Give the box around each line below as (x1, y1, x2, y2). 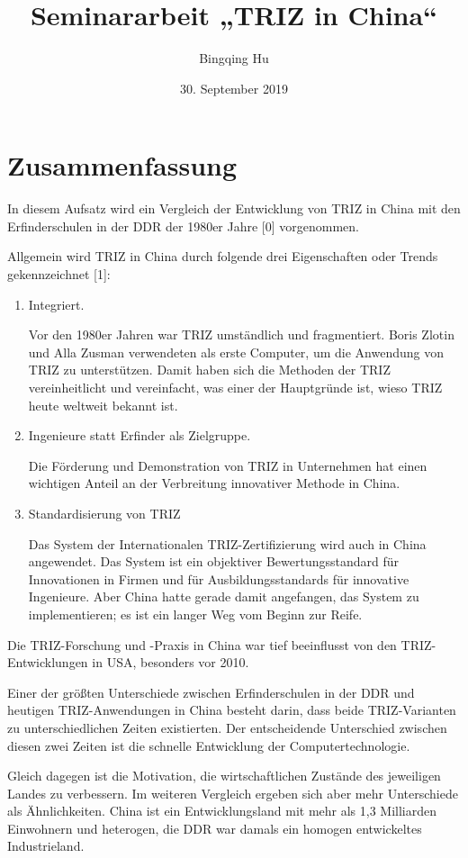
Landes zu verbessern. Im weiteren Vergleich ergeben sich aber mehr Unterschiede (7, 783, 458, 802)
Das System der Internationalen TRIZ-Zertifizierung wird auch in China (28, 534, 427, 553)
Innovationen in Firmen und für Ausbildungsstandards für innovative (28, 569, 409, 588)
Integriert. (28, 294, 85, 313)
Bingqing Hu (199, 49, 269, 68)
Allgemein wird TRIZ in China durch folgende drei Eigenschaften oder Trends (7, 247, 438, 266)
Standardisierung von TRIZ (28, 503, 181, 522)
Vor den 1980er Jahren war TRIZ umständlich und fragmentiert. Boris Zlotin (28, 325, 454, 344)
